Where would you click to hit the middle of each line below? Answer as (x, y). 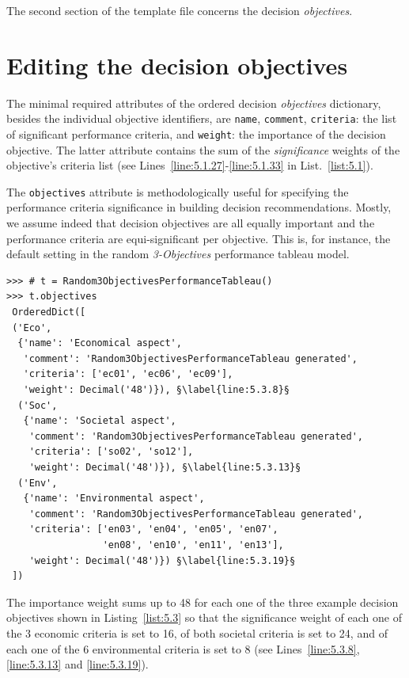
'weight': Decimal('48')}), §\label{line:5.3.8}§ (156, 390)
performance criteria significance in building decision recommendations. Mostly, (199, 207)
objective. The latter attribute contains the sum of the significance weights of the (203, 149)
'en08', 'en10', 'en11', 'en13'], (193, 545)
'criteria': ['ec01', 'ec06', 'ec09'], (128, 374)
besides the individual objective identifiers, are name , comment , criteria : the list (202, 118)
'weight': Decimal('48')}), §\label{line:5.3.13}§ (165, 467)
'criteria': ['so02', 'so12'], (111, 452)
